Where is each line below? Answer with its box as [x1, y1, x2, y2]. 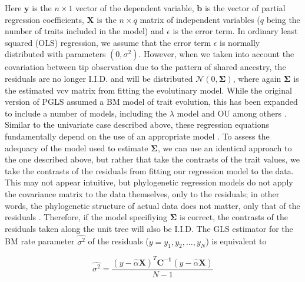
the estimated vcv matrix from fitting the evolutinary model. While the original [5, 84, 292, 96]
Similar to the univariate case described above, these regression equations [5, 118, 270, 131]
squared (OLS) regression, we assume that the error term [5, 36, 211, 48]
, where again [233, 72, 281, 84]
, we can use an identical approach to [157, 141, 292, 154]
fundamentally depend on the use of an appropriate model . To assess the [5, 130, 270, 142]
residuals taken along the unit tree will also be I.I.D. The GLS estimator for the [5, 222, 293, 234]
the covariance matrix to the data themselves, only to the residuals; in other [5, 187, 280, 200]
